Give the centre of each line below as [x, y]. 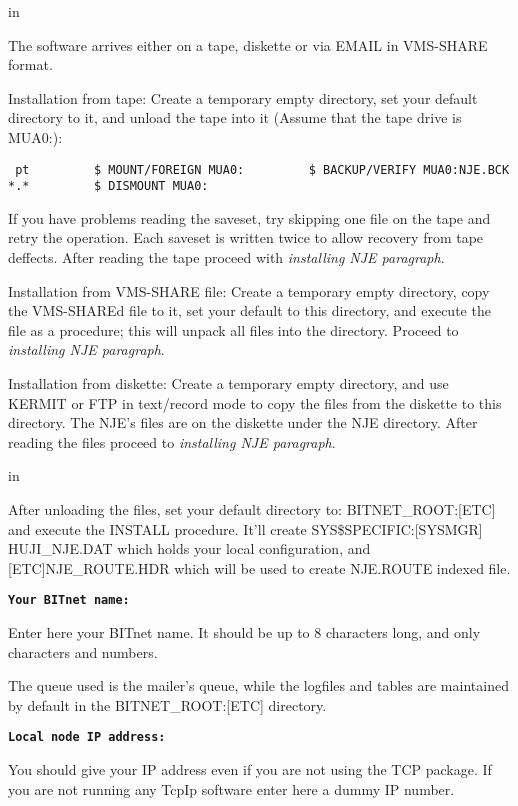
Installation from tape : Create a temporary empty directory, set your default [243, 97]
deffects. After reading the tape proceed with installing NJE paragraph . [226, 257]
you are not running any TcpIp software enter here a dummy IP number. [231, 788]
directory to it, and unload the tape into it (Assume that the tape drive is [235, 117]
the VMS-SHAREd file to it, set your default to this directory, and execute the [249, 310]
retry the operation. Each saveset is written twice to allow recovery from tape [246, 237]
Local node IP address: [87, 737]
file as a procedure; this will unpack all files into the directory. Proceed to [233, 329]
